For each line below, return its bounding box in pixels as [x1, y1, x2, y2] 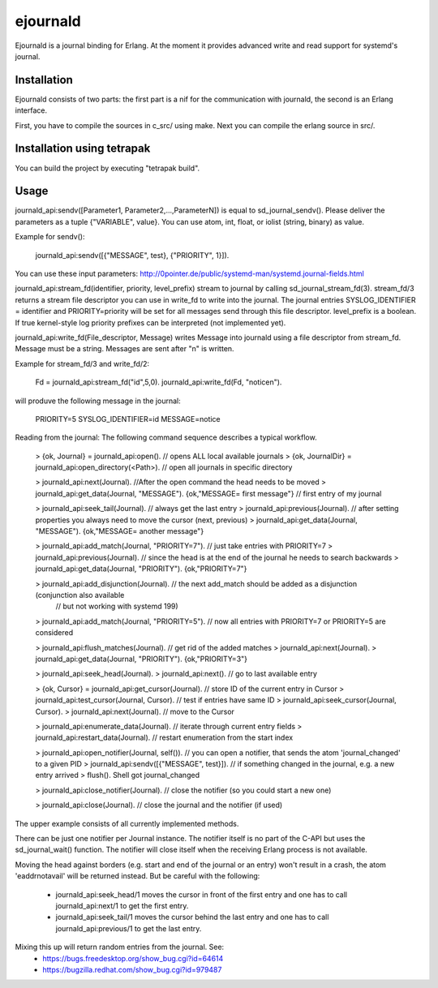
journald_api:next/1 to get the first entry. [55, 900, 189, 910]
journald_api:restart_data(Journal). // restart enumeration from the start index [35, 732, 294, 742]
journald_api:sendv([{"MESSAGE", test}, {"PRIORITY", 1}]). [35, 250, 230, 260]
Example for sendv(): [15, 232, 85, 242]
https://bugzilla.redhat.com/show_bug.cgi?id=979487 [42, 964, 222, 974]
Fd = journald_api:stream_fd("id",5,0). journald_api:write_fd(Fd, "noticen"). [35, 377, 282, 387]
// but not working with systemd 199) [55, 601, 178, 612]
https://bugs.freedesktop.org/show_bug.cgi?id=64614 [42, 953, 224, 963]
